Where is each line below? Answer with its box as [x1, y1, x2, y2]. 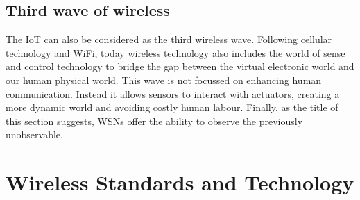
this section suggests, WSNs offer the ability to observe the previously [6, 113, 303, 128]
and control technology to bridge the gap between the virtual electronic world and [6, 59, 354, 74]
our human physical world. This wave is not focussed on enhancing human [6, 72, 322, 87]
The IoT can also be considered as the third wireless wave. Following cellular [6, 32, 332, 47]
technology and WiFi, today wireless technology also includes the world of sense [6, 45, 345, 60]
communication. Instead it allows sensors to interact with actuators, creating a [6, 86, 340, 101]
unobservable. [6, 127, 63, 142]
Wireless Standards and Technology [6, 168, 354, 197]
